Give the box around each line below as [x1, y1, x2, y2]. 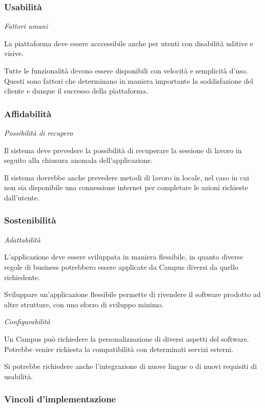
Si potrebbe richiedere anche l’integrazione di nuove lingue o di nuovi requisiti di [4, 361, 257, 372]
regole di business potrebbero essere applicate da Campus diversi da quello [4, 261, 238, 272]
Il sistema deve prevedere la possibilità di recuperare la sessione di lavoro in [4, 144, 242, 155]
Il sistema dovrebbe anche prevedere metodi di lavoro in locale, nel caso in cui [4, 172, 249, 182]
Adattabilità [4, 234, 40, 245]
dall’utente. [4, 192, 39, 202]
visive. [4, 48, 24, 59]
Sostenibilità [4, 214, 56, 227]
